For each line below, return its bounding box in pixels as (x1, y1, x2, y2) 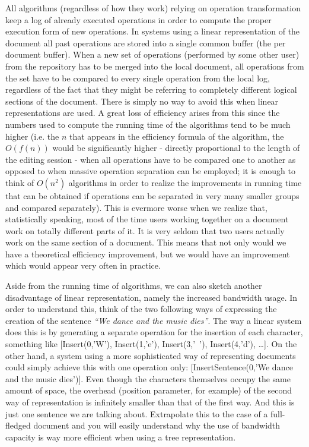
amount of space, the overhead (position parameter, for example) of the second (5, 384, 292, 396)
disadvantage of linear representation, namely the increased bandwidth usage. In (5, 291, 298, 303)
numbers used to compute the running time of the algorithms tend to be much (5, 118, 291, 130)
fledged (5, 419, 31, 432)
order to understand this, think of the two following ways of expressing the (5, 303, 277, 315)
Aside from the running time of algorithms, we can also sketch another (5, 279, 262, 292)
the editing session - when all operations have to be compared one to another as (5, 153, 296, 165)
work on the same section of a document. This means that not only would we (5, 236, 286, 248)
